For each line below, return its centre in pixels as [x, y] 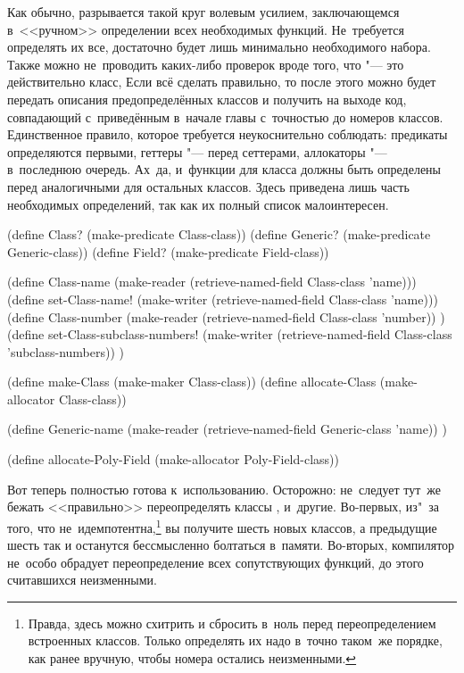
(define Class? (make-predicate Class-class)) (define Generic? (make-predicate [219, 234]
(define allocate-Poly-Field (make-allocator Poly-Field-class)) [173, 459]
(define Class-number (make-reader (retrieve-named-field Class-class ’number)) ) [226, 316]
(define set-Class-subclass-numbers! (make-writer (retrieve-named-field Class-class [230, 334]
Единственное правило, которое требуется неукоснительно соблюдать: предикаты [228, 134]
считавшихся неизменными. [83, 580]
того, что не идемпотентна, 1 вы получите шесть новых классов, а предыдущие [222, 526]
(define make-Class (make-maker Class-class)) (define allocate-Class [192, 382]
